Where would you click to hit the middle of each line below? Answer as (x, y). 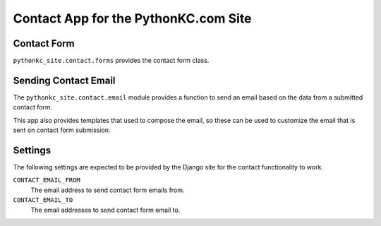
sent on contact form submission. (62, 130)
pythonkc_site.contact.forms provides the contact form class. (111, 61)
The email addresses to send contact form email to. (105, 210)
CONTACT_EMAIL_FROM (47, 180)
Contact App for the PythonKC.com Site (132, 18)
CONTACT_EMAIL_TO (43, 200)
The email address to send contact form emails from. (108, 190)
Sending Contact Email (64, 80)
